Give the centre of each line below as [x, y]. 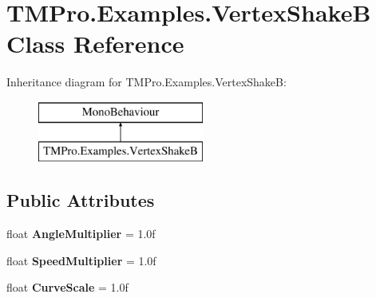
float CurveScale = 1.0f [67, 287]
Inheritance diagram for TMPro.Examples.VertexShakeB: [146, 82]
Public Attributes [81, 200]
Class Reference [95, 44]
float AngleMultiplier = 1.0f [81, 234]
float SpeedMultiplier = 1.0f [81, 260]
